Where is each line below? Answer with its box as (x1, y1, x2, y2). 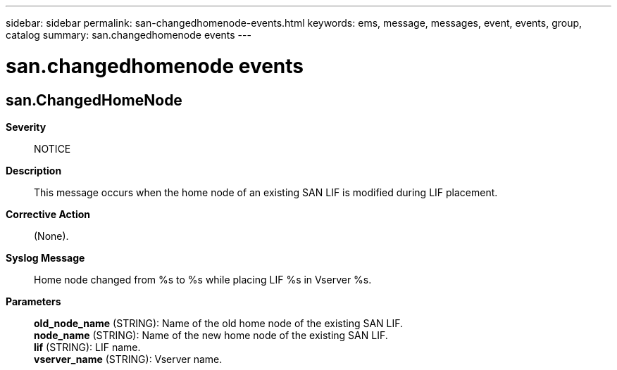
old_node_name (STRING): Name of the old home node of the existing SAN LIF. (34, 317, 404, 329)
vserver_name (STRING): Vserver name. (34, 352, 223, 365)
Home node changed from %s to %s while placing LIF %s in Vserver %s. (34, 273, 372, 286)
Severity (6, 120, 46, 133)
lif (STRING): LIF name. (34, 340, 141, 353)
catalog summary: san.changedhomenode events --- (6, 29, 251, 41)
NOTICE (34, 142, 71, 155)
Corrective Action (6, 208, 90, 220)
